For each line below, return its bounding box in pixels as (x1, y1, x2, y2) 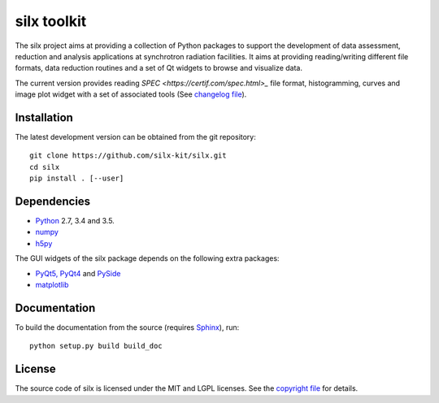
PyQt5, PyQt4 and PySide (35, 268, 121, 278)
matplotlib (35, 280, 69, 290)
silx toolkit (15, 12, 87, 30)
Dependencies (15, 195, 91, 208)
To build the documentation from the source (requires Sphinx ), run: (15, 322, 240, 332)
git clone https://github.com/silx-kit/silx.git (29, 151, 227, 160)
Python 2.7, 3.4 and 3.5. (35, 216, 115, 226)
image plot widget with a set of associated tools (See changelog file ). (15, 89, 247, 99)
